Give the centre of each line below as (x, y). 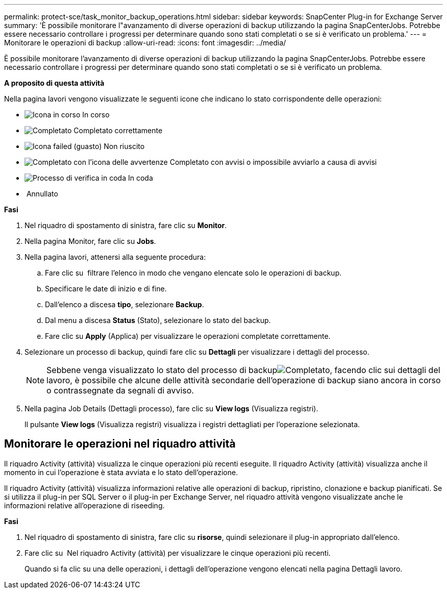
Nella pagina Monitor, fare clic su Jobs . (90, 241)
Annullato (42, 194)
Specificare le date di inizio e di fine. (106, 289)
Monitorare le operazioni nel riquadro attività (120, 444)
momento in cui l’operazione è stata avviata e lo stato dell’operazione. (121, 472)
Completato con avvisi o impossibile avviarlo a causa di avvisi (273, 162)
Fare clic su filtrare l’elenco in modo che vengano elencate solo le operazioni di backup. (193, 273)
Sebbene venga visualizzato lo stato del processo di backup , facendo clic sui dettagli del (243, 370)
